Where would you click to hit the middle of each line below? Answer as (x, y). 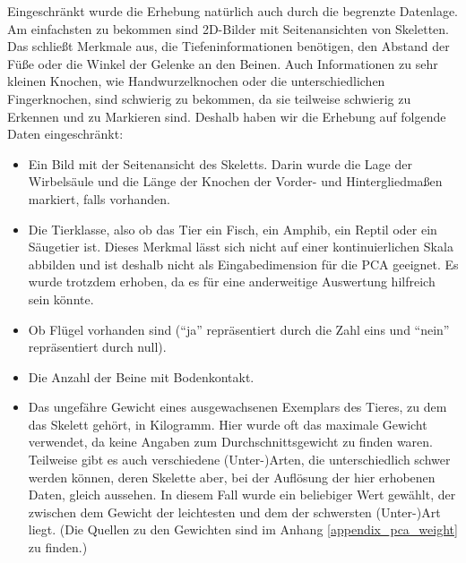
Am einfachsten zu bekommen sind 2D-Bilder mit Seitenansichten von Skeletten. (228, 28)
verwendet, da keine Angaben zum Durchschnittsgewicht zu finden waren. (230, 442)
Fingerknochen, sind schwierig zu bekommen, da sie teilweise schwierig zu (209, 98)
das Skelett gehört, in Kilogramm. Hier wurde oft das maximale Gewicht (228, 424)
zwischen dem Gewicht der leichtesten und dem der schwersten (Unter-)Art (234, 512)
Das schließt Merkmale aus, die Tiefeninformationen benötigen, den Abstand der (229, 46)
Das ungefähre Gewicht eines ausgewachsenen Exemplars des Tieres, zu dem (237, 407)
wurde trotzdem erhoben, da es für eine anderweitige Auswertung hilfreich (232, 281)
